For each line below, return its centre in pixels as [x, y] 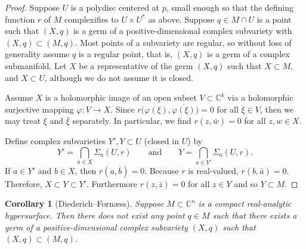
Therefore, [24, 183]
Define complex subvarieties [55, 140]
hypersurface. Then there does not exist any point [95, 215]
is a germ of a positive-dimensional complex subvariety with [183, 31]
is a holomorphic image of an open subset [121, 97]
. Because [162, 170]
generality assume [37, 54]
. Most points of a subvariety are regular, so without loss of [183, 42]
